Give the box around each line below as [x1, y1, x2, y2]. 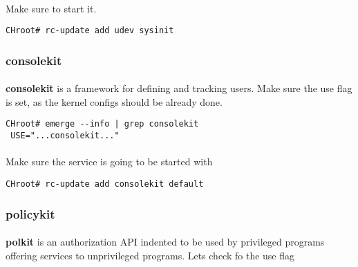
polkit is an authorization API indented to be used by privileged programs [6, 234, 325, 249]
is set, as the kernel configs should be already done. [6, 94, 223, 109]
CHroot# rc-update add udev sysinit [6, 26, 174, 36]
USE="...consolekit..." [10, 131, 120, 141]
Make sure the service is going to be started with [6, 154, 213, 169]
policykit [6, 205, 55, 222]
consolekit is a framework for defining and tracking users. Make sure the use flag [6, 81, 352, 95]
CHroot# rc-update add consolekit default [6, 178, 204, 189]
